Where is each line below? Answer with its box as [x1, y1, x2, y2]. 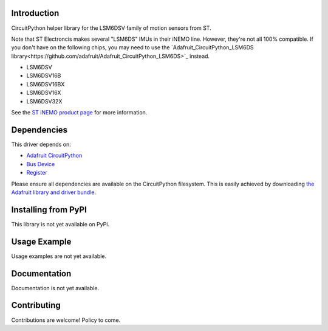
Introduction [11, 8, 60, 18]
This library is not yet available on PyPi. [11, 220, 109, 228]
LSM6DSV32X [26, 97, 63, 105]
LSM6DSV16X [26, 89, 61, 97]
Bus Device [26, 160, 55, 167]
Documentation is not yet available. [11, 284, 100, 291]
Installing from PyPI [11, 204, 87, 215]
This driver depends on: [11, 141, 71, 148]
